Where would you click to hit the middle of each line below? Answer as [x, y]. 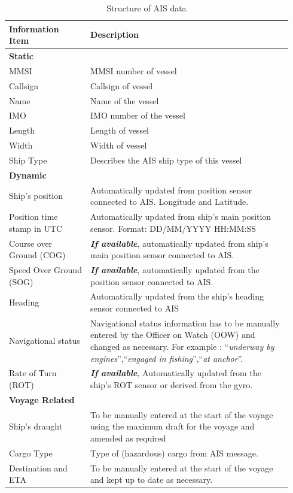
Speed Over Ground [45, 269]
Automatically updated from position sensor [171, 190]
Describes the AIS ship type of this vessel [166, 160]
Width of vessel [119, 145]
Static [21, 56]
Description [115, 34]
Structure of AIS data [146, 8]
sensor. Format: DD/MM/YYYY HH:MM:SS [173, 228]
